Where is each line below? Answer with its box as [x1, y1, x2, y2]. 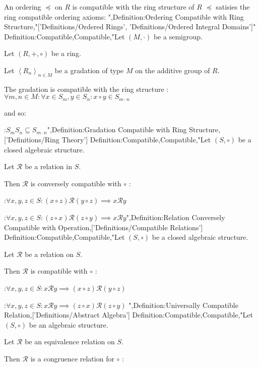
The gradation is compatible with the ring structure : [4, 83, 169, 94]
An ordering [4, 2, 41, 12]
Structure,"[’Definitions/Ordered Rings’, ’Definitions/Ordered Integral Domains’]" [4, 21, 256, 32]
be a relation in [25, 161, 72, 172]
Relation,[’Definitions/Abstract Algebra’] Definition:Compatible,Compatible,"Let [4, 309, 253, 320]
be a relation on [25, 248, 74, 259]
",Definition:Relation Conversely [126, 212, 225, 222]
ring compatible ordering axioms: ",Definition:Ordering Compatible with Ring [4, 11, 244, 22]
